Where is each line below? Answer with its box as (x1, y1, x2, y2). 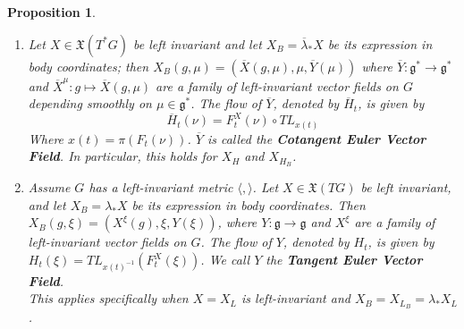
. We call (200, 250, 250, 269)
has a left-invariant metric (89, 178, 233, 197)
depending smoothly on (28, 94, 152, 113)
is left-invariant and (241, 289, 350, 308)
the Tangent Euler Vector (266, 250, 423, 269)
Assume (28, 178, 71, 197)
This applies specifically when (28, 289, 189, 308)
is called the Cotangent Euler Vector (207, 129, 426, 148)
